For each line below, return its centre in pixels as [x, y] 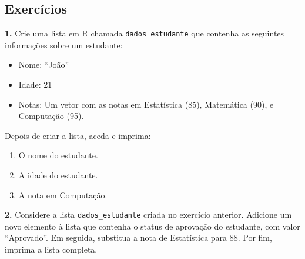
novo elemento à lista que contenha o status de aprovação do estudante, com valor [152, 226]
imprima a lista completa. [51, 249]
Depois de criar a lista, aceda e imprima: [78, 135]
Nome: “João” [44, 64]
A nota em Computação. [63, 195]
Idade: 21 [35, 84]
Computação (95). [51, 116]
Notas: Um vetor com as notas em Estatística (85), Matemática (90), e [146, 104]
